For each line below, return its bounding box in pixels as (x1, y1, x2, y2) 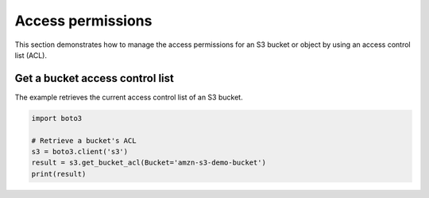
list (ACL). (14, 50, 48, 60)
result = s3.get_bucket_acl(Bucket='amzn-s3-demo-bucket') (31, 158, 266, 167)
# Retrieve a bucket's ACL (31, 136, 137, 145)
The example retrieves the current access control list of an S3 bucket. (14, 92, 243, 102)
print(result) (31, 169, 87, 178)
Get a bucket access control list (14, 72, 174, 85)
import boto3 (31, 114, 83, 122)
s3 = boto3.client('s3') (31, 147, 129, 156)
